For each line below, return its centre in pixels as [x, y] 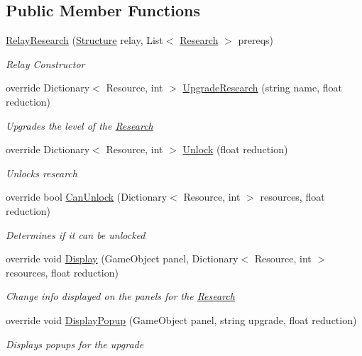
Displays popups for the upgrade [75, 344]
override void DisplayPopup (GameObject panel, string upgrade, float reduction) [181, 319]
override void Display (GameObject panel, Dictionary [122, 258]
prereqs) [256, 40]
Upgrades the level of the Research [79, 125]
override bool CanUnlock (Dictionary [87, 197]
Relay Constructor [45, 63]
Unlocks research [42, 173]
